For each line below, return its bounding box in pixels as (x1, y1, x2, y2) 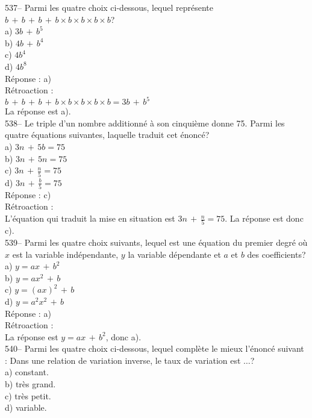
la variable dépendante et (128, 248, 221, 260)
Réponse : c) (5, 188, 51, 201)
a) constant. (5, 366, 49, 378)
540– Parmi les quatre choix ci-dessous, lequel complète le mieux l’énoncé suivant (5, 342, 304, 355)
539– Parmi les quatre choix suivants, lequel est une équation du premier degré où (5, 236, 308, 248)
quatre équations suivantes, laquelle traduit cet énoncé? (5, 128, 210, 141)
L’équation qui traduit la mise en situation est (5, 212, 175, 225)
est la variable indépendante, (12, 248, 119, 260)
